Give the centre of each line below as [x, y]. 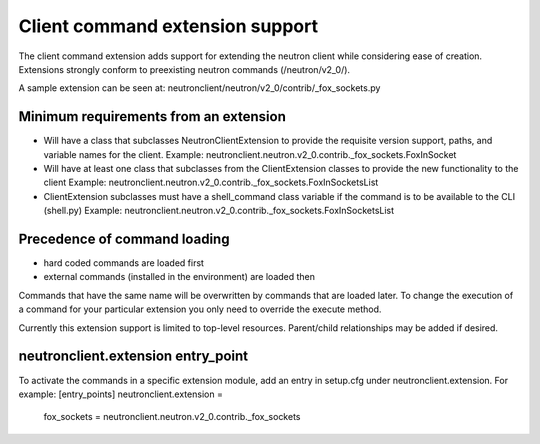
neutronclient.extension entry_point [133, 356]
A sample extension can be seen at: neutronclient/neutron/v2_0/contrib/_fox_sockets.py [199, 88]
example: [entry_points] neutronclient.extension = [121, 394]
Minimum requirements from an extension [152, 116]
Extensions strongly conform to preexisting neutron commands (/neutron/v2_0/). [184, 69]
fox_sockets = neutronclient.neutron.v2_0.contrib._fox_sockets [172, 417]
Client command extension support [168, 26]
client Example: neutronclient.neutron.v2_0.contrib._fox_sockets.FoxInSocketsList [211, 182]
